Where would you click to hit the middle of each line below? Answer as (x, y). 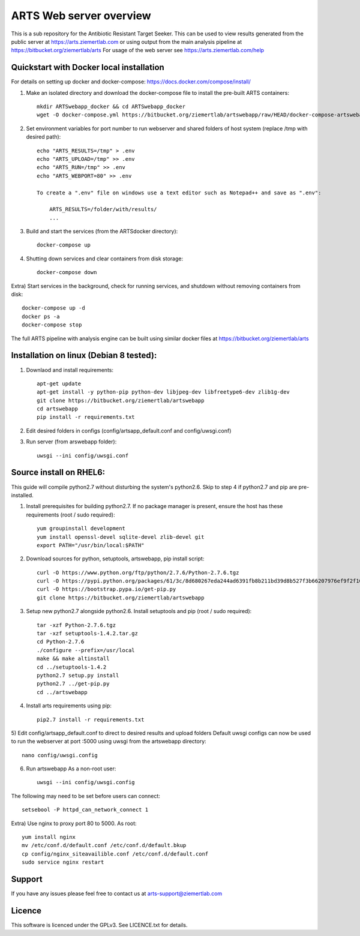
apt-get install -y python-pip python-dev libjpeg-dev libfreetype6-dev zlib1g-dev (163, 392)
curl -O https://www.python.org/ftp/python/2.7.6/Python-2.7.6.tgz (138, 572)
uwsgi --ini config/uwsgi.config (86, 782)
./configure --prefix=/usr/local (86, 650)
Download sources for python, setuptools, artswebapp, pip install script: (115, 559)
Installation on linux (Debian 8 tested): (84, 355)
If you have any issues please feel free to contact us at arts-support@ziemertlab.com (117, 893)
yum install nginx (49, 837)
